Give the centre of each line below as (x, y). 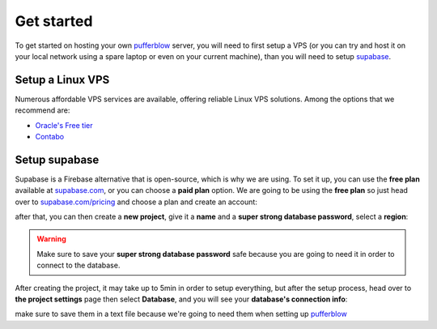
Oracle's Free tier (64, 125)
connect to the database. (78, 265)
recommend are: (42, 110)
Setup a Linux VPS (62, 80)
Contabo (50, 137)
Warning (51, 239)
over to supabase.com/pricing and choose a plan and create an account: (136, 202)
